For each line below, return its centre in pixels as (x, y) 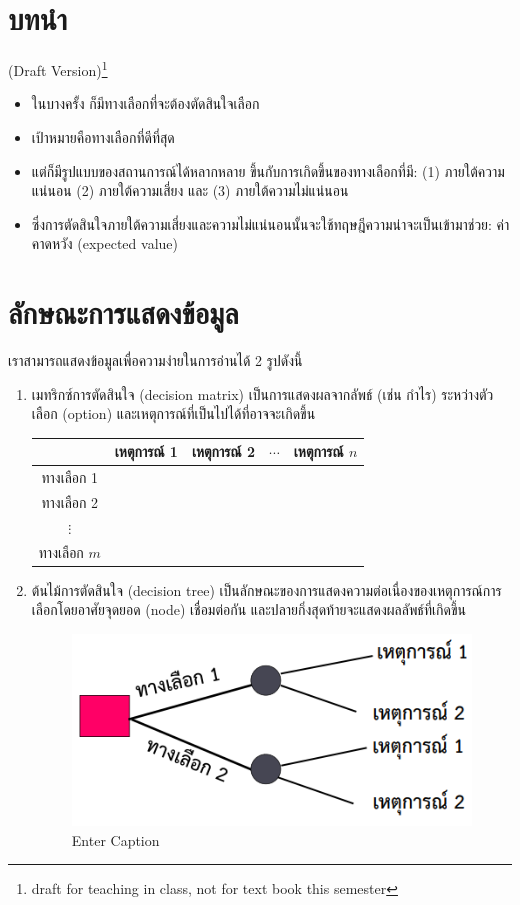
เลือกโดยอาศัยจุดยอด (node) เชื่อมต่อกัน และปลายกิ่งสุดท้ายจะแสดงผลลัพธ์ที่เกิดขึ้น (248, 609)
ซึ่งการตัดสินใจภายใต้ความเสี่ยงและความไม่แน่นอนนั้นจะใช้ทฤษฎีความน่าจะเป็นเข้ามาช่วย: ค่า (270, 223)
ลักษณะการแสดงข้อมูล (123, 312)
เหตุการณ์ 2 (223, 451)
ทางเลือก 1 (70, 477)
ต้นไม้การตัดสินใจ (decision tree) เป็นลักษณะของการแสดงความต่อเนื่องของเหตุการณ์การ (266, 589)
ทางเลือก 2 (70, 502)
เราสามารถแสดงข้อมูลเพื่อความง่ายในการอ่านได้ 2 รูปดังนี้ (155, 360)
